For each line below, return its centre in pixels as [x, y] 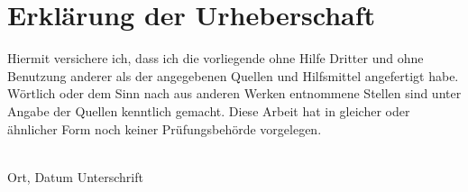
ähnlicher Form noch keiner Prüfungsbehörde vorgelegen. [165, 128]
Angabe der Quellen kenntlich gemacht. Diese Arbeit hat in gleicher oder [209, 110]
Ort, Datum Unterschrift [75, 176]
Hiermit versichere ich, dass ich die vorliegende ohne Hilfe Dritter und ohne [216, 58]
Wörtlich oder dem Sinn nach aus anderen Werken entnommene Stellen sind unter [234, 93]
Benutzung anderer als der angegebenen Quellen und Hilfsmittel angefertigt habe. [233, 75]
